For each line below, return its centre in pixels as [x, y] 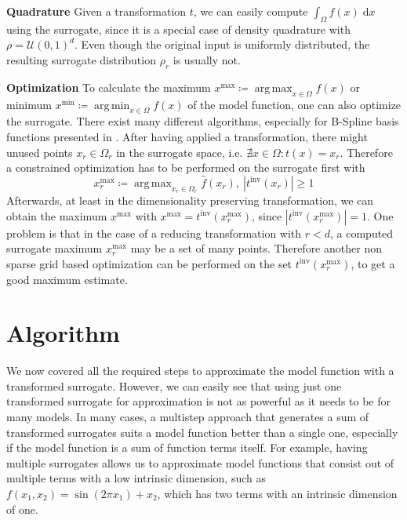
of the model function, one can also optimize [294, 104]
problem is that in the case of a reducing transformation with [154, 233]
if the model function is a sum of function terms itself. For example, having [187, 447]
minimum [29, 104]
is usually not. [207, 59]
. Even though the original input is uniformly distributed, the [222, 44]
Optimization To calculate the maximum [109, 87]
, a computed [362, 233]
